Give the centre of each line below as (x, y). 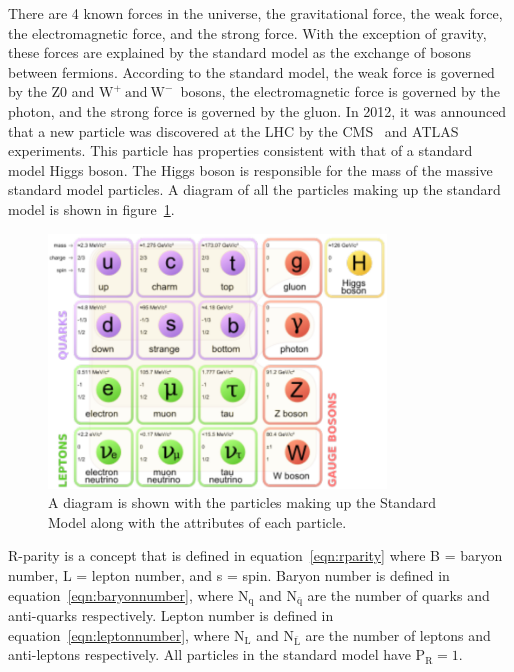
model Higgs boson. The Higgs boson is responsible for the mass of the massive (250, 169)
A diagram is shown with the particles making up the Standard (242, 502)
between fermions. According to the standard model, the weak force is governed (251, 71)
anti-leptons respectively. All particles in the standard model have (209, 654)
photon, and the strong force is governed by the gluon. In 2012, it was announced (257, 110)
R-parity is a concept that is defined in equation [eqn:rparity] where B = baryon (255, 555)
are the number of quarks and (398, 594)
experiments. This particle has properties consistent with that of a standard (240, 150)
